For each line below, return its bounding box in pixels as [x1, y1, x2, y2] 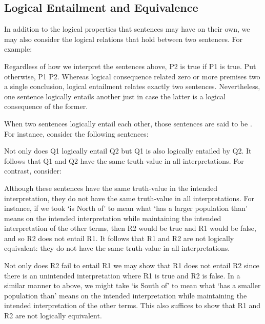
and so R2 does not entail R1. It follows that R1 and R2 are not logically [4, 232, 234, 243]
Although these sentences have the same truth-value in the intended [4, 182, 218, 193]
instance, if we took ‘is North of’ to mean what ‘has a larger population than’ [4, 203, 248, 213]
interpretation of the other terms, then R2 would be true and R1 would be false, [4, 223, 256, 233]
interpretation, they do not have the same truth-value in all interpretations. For [4, 192, 254, 203]
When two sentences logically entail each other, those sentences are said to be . [4, 118, 252, 128]
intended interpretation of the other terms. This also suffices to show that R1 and [4, 300, 261, 311]
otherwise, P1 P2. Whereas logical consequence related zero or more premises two [4, 71, 260, 81]
